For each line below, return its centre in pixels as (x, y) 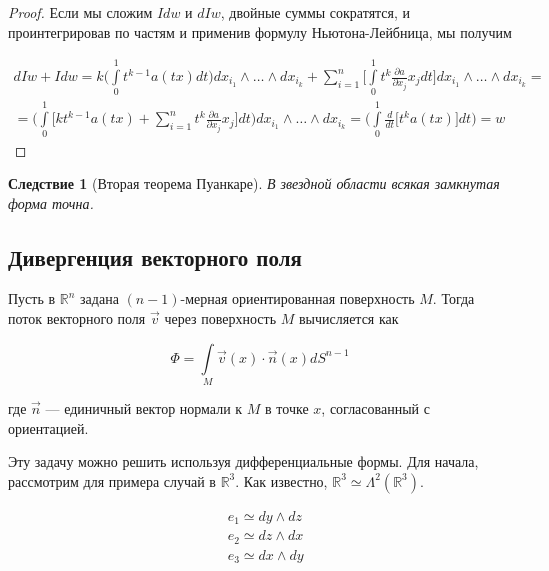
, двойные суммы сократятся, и (315, 12)
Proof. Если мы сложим (80, 12)
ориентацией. (48, 427)
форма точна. (51, 202)
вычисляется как (348, 318)
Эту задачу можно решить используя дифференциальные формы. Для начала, (243, 461)
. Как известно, (281, 480)
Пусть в (32, 298)
